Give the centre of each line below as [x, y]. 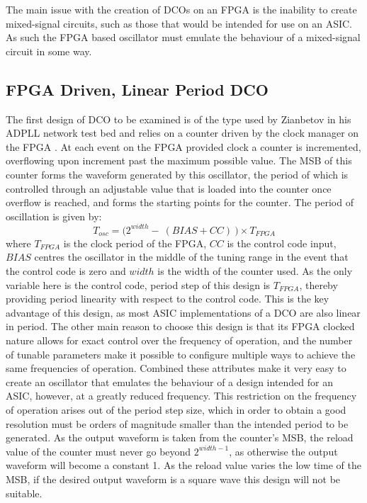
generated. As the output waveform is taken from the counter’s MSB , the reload [180, 437]
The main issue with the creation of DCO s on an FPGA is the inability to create [181, 9]
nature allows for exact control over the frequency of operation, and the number [179, 340]
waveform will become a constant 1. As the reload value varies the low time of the [183, 465]
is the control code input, [282, 243]
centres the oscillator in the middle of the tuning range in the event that [191, 257]
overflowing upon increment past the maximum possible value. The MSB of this [179, 160]
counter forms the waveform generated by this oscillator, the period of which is [177, 174]
